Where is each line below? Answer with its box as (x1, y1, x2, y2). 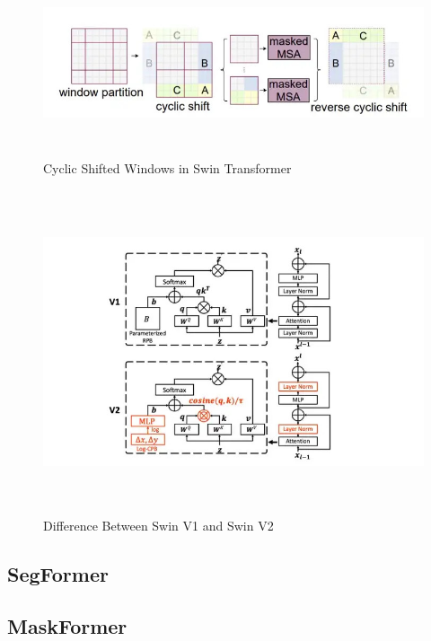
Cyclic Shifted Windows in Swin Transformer (43, 159, 292, 178)
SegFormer (7, 559, 109, 587)
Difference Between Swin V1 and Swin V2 (43, 515, 274, 534)
